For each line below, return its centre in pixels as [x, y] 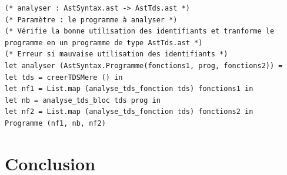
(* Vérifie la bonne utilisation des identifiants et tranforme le [140, 31]
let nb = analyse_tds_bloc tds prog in [83, 100]
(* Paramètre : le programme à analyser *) [91, 20]
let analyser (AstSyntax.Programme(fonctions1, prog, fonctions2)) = [144, 65]
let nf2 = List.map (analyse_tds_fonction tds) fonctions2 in [129, 112]
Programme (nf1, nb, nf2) [55, 123]
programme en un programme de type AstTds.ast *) [104, 43]
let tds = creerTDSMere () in [64, 77]
